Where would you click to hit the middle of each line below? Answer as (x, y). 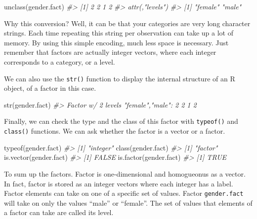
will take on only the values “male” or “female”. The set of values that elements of (128, 202)
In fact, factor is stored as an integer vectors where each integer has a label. (119, 183)
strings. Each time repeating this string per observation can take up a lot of (119, 33)
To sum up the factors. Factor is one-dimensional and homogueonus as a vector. (125, 173)
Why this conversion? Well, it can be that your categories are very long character (127, 23)
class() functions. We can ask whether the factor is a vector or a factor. (115, 131)
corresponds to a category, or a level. (60, 61)
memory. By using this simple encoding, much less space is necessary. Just (116, 42)
